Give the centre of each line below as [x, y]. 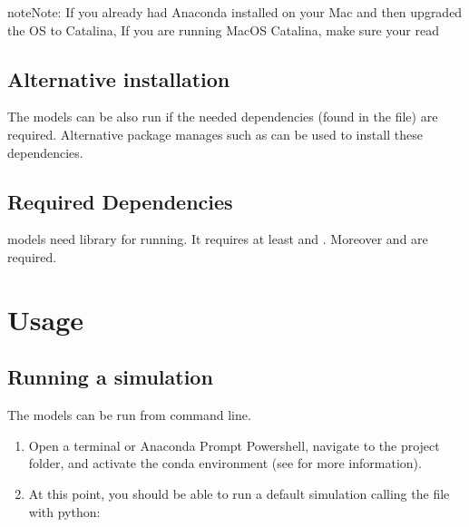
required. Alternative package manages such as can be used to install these [215, 134]
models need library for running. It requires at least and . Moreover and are [218, 239]
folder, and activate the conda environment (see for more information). [225, 463]
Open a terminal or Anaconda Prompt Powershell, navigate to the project [234, 445]
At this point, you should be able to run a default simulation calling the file [239, 493]
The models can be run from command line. [129, 415]
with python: [64, 511]
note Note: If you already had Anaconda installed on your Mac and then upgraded [235, 12]
